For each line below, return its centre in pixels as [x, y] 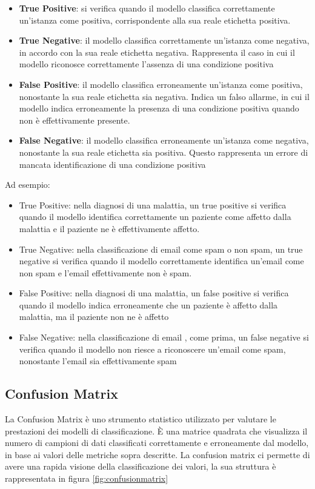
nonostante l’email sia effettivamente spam [98, 361]
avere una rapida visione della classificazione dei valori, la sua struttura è [141, 466]
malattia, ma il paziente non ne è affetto [94, 317]
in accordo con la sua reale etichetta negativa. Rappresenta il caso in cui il [157, 52]
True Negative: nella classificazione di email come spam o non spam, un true [161, 249]
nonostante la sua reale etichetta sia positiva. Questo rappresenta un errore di [164, 152]
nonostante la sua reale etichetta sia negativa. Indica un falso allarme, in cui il [164, 96]
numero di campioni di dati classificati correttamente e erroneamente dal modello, [157, 443]
